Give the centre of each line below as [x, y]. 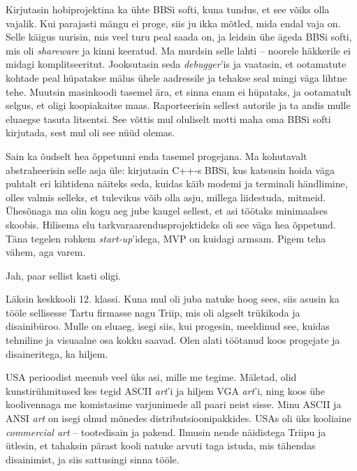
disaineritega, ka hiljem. [57, 353]
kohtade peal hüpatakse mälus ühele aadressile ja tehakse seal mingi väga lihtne [176, 77]
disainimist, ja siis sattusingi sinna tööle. [93, 459]
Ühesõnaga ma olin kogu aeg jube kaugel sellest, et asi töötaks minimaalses [167, 211]
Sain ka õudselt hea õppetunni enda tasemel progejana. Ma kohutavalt [156, 155]
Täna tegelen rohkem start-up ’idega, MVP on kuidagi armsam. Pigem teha [166, 238]
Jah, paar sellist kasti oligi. [63, 275]
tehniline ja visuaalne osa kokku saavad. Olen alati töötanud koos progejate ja [173, 340]
